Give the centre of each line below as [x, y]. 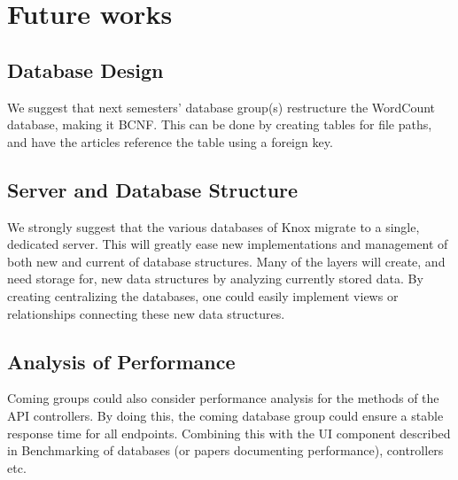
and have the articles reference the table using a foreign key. [170, 141]
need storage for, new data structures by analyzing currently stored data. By [215, 279]
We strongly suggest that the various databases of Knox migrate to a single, [213, 226]
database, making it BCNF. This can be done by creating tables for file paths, [220, 124]
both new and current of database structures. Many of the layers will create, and [226, 261]
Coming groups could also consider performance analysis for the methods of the [223, 398]
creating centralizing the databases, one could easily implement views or [203, 295]
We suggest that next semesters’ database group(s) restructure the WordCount [221, 107]
